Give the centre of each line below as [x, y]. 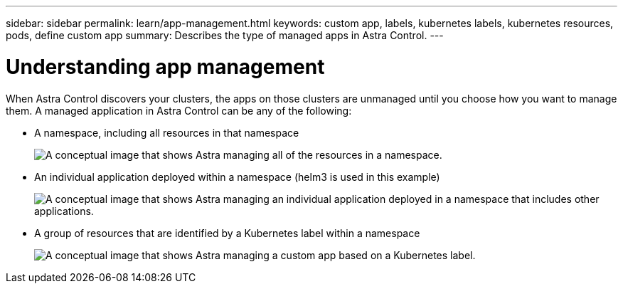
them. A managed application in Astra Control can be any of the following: [179, 110]
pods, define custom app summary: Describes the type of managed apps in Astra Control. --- [225, 35]
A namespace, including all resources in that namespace [167, 132]
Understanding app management [165, 67]
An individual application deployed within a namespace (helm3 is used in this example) [237, 177]
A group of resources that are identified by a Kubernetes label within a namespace [227, 233]
